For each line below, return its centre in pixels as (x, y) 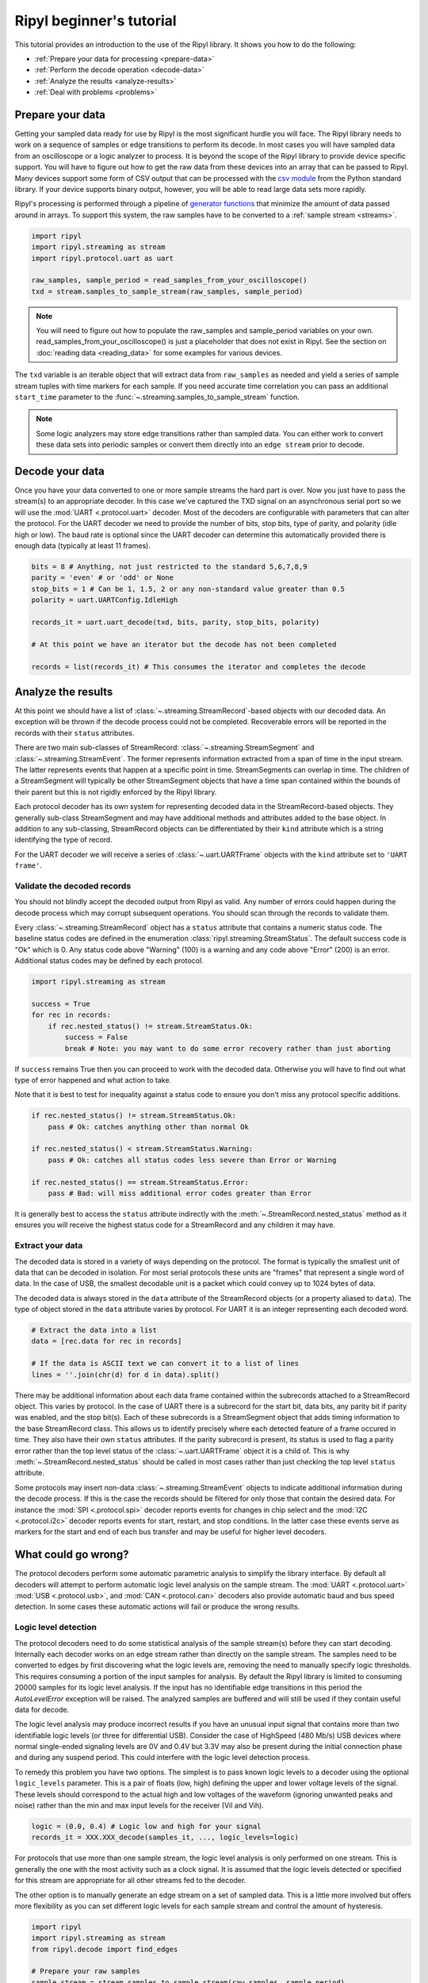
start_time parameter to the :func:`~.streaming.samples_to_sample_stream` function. (157, 397)
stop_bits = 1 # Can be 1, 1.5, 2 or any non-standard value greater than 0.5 (188, 589)
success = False (96, 1038)
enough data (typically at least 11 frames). (82, 546)
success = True (61, 1004)
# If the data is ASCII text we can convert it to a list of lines (165, 1364)
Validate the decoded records (73, 886)
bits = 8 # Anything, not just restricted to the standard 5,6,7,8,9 (169, 567)
